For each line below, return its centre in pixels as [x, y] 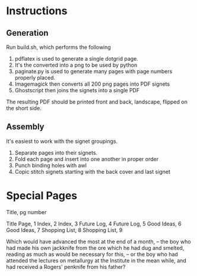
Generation [27, 33]
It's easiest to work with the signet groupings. [62, 141]
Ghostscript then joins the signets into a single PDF [77, 90]
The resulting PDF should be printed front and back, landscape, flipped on [97, 102]
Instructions [37, 11]
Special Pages [42, 196]
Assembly [25, 127]
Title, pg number [26, 212]
